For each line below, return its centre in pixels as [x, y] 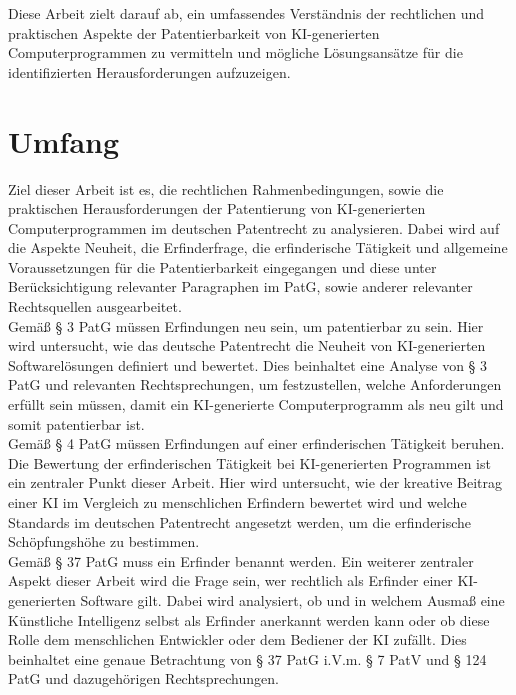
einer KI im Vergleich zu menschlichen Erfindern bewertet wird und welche [237, 502]
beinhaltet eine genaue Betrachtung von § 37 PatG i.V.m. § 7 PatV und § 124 [247, 658]
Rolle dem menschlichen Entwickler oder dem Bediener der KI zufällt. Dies [237, 639]
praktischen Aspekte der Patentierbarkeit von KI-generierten [194, 32]
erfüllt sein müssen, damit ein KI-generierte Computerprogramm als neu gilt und [256, 404]
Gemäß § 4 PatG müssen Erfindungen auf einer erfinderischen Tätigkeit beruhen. [256, 443]
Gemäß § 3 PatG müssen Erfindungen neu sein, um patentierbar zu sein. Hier [246, 325]
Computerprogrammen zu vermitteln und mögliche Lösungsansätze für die [235, 52]
